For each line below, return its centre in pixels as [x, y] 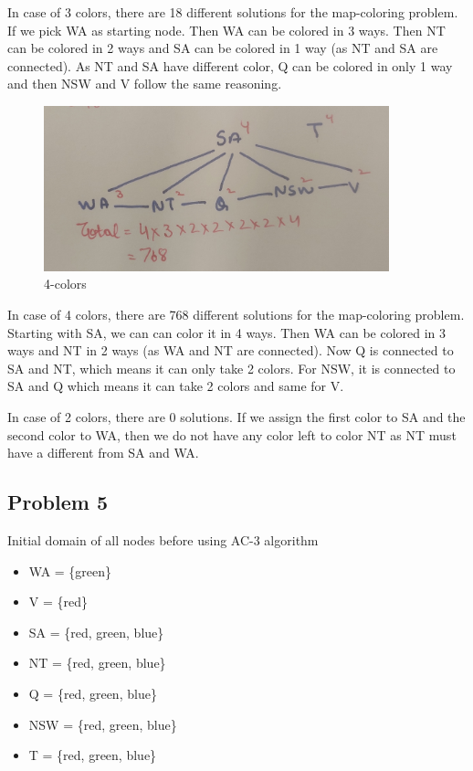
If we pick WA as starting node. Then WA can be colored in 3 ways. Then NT [226, 30]
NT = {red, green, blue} [97, 663]
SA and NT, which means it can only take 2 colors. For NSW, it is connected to [231, 368]
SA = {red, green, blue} [96, 632]
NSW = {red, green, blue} [103, 724]
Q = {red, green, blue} [93, 693]
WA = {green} [70, 570]
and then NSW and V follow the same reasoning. [145, 84]
